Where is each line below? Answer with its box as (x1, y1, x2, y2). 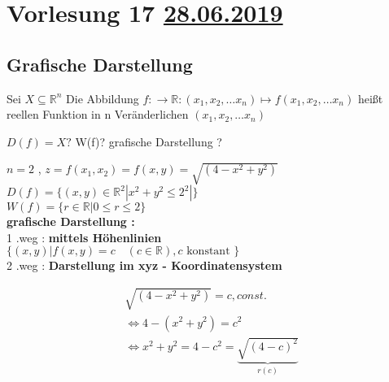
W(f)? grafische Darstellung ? (75, 132, 222, 150)
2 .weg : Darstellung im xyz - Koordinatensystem (7, 257, 282, 274)
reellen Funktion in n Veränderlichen (7, 106, 189, 123)
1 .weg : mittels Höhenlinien (7, 228, 162, 245)
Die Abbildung (66, 89, 139, 106)
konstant (186, 245, 230, 258)
